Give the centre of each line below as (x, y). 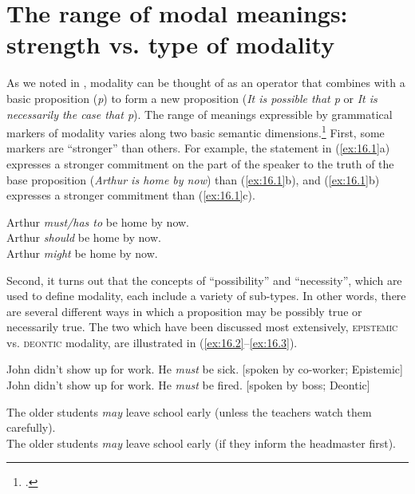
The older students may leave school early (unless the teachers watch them (189, 411)
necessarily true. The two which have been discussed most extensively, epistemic (202, 327)
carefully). (31, 427)
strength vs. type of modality (171, 44)
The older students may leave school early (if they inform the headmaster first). (201, 443)
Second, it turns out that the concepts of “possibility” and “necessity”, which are (204, 280)
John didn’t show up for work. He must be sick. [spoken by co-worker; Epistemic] (205, 369)
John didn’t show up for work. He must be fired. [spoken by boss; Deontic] (188, 385)
